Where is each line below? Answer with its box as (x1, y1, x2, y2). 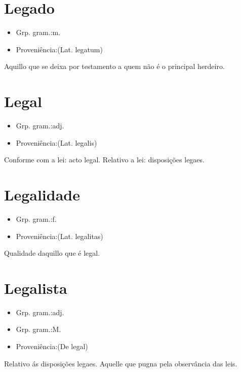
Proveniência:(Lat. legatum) (16, 44, 103, 54)
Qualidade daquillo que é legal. (4, 248, 100, 258)
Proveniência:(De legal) (16, 341, 88, 352)
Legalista (4, 277, 67, 298)
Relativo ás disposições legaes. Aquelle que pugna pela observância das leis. (4, 358, 237, 368)
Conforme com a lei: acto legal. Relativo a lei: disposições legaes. (4, 154, 205, 165)
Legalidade (4, 184, 80, 205)
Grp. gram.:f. (16, 213, 57, 224)
